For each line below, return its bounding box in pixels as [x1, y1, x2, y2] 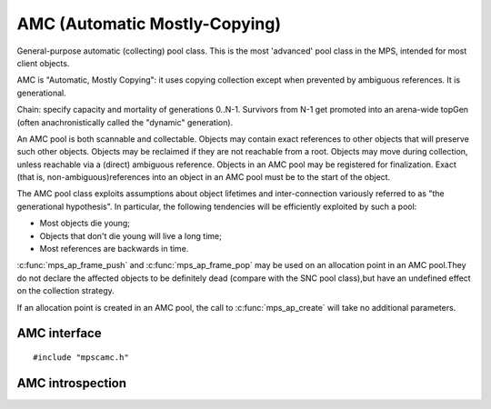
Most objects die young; [39, 218, 131, 229]
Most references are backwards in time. [39, 244, 189, 254]
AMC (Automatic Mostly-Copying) [16, 14, 282, 34]
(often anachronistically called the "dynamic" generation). [16, 116, 234, 127]
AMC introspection [16, 375, 127, 391]
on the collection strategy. [16, 285, 115, 296]
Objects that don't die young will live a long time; [39, 230, 222, 241]
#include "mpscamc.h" [33, 352, 129, 363]
